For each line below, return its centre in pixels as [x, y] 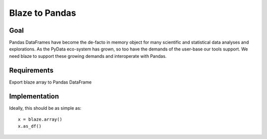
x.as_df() [30, 126]
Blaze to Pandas [43, 13]
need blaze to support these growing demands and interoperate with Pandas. [88, 56]
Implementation [34, 96]
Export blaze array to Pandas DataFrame [50, 82]
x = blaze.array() [40, 119]
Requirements [31, 70]
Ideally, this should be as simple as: [45, 108]
